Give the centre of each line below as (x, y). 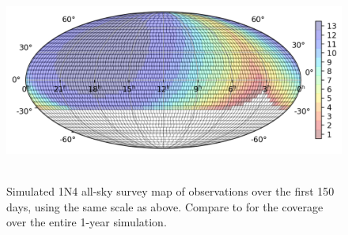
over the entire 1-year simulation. (87, 222)
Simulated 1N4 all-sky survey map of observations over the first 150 (170, 190)
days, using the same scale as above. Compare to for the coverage (165, 206)
